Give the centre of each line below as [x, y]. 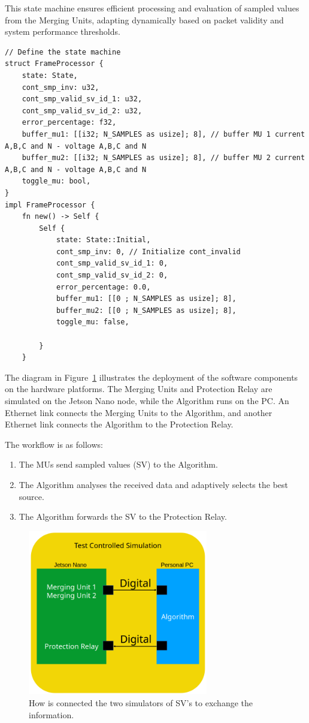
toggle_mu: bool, [56, 181]
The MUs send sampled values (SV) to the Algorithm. [118, 464]
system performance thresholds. [63, 31]
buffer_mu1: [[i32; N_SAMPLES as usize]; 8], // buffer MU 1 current [163, 134]
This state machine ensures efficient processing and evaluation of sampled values [152, 8]
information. [51, 714]
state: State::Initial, [103, 240]
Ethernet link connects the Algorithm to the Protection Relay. [119, 424]
